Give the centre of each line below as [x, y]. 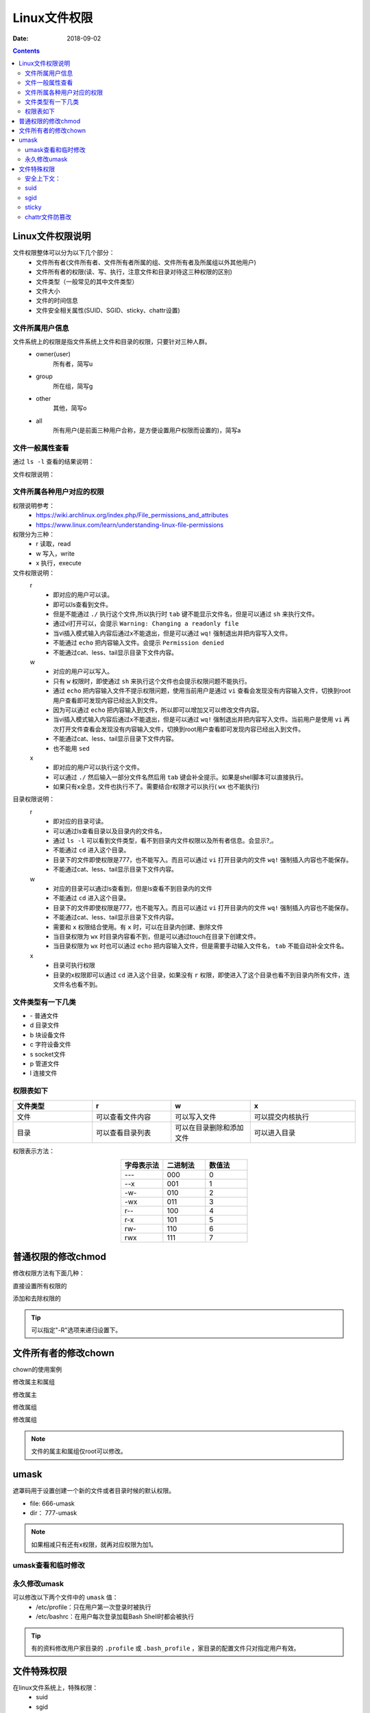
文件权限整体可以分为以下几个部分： [64, 253]
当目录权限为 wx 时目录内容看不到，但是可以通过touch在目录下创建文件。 [157, 936]
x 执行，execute [59, 563]
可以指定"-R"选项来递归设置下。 [76, 1330]
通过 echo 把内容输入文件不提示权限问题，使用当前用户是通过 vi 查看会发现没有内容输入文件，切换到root [202, 691]
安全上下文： [43, 179]
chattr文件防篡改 [48, 217]
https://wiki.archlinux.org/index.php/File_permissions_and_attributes [132, 515]
